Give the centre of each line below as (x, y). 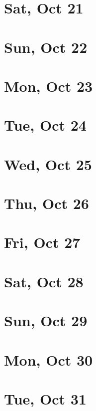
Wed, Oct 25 (48, 164)
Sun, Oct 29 (46, 320)
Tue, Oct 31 (45, 398)
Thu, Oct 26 (47, 203)
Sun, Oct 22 (46, 47)
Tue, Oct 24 (45, 125)
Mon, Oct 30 (48, 359)
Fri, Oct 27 (42, 242)
